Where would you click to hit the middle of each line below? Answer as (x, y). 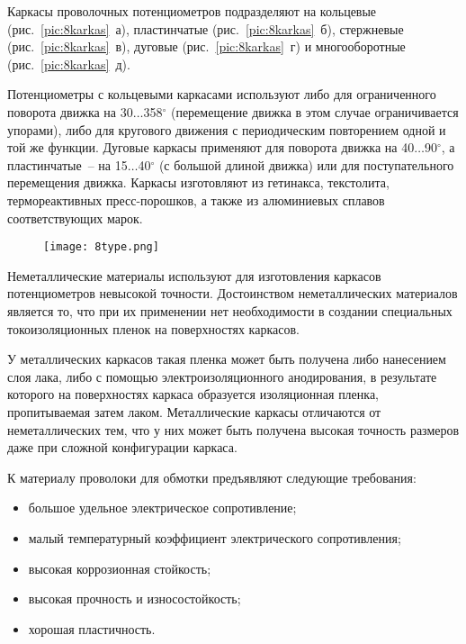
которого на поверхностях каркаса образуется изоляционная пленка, (193, 394)
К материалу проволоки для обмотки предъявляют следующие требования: (212, 477)
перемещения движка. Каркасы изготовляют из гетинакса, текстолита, (198, 182)
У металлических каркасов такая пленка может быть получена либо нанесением (227, 359)
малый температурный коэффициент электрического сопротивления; (215, 537)
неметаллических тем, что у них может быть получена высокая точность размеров (233, 429)
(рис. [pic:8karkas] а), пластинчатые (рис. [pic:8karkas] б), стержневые (206, 28)
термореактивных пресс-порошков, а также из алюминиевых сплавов (196, 200)
